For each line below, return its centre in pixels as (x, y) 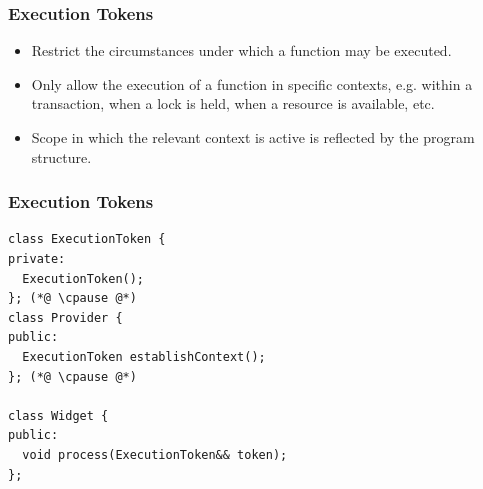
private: (37, 259)
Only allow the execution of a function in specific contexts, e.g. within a (252, 83)
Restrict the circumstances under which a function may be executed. (241, 50)
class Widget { (58, 415)
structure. (61, 156)
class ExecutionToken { (87, 239)
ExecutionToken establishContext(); (144, 356)
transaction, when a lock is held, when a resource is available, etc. (233, 103)
